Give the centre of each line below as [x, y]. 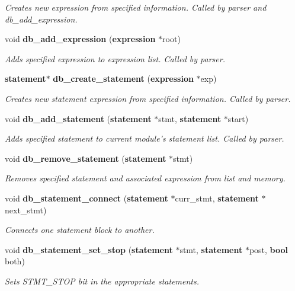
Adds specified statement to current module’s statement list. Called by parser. [145, 138]
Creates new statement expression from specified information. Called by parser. [148, 98]
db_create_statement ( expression [123, 79]
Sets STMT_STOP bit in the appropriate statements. [102, 281]
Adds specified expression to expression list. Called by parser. [115, 58]
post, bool [269, 249]
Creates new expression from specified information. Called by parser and [136, 7]
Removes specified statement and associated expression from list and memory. [145, 178]
